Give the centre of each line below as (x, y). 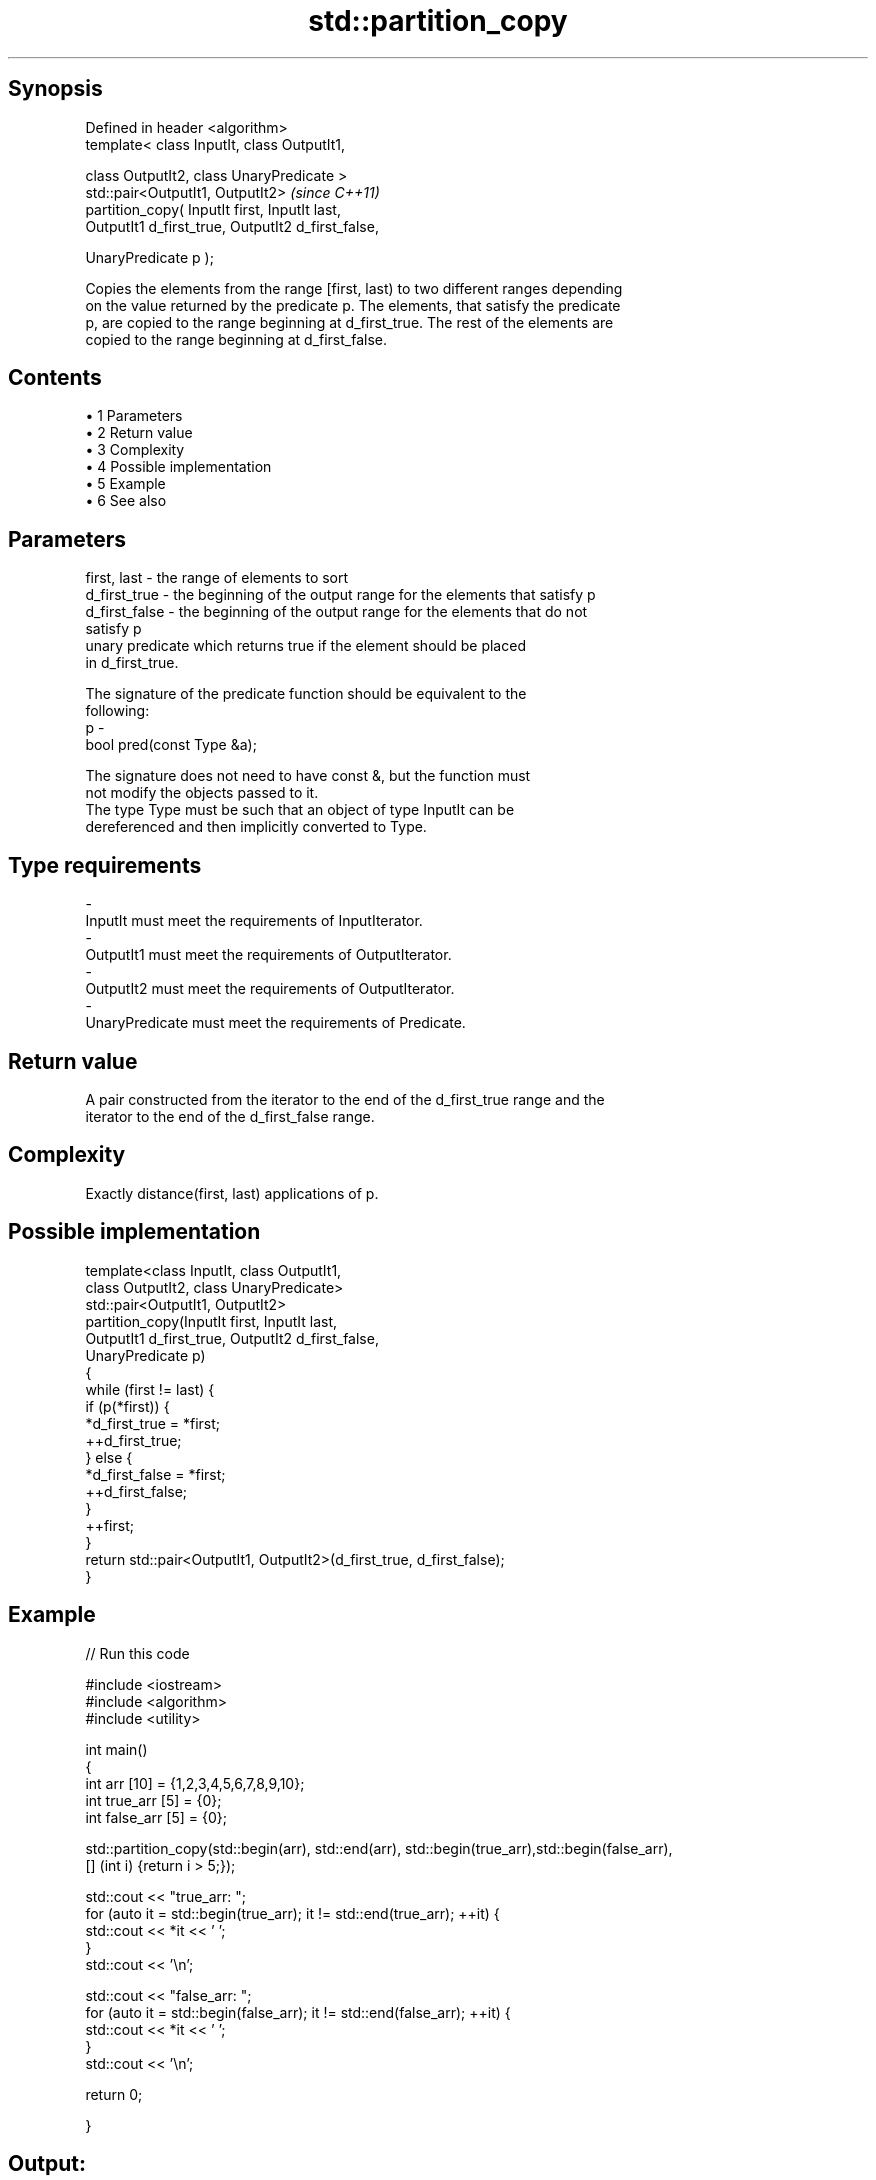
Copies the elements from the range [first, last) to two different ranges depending (354, 288)
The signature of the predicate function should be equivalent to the (306, 694)
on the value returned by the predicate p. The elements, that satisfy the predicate (353, 305)
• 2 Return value (139, 433)
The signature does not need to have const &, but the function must (308, 776)
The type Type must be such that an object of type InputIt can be (300, 810)
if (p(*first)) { (127, 1406)
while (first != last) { (150, 1389)
